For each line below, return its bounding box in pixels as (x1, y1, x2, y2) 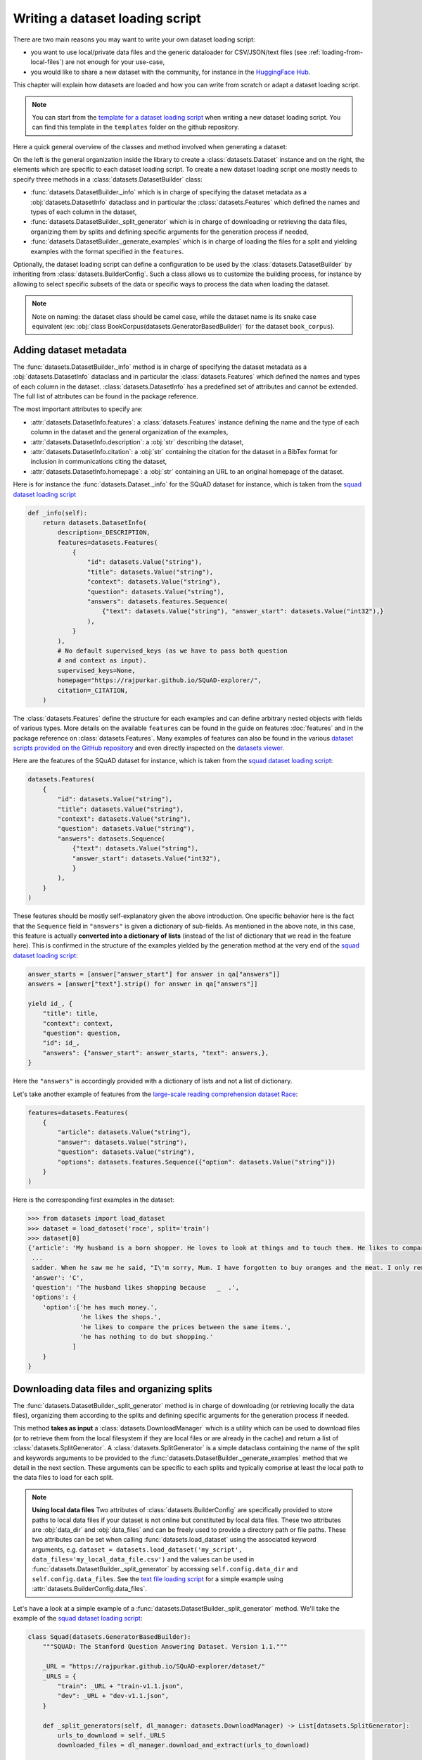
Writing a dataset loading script (13, 11, 201, 26)
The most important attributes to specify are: (13, 405, 143, 413)
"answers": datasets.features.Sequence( (87, 598, 229, 605)
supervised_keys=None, (57, 666, 136, 674)
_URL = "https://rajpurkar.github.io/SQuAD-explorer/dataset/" (42, 1662, 266, 1671)
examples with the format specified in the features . (30, 247, 184, 256)
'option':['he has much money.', (42, 1303, 158, 1311)
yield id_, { (27, 1000, 73, 1007)
